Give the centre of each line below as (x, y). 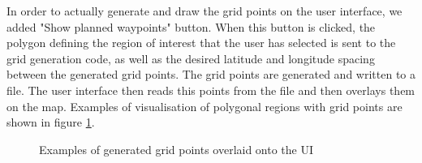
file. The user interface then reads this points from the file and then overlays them (211, 90)
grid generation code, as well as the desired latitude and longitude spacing (191, 58)
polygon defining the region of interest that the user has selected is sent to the (201, 43)
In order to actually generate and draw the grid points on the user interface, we (205, 11)
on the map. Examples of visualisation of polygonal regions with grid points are (205, 106)
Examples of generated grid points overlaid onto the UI (177, 149)
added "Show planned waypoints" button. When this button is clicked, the (191, 26)
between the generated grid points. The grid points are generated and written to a (211, 74)
